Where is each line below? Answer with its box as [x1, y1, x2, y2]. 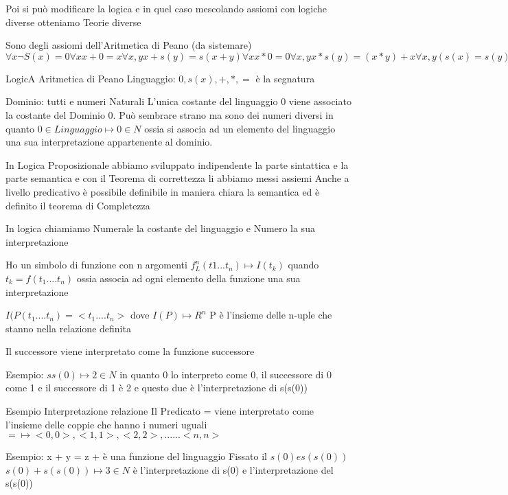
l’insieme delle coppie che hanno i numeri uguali [5, 417, 207, 431]
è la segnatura [255, 71, 315, 85]
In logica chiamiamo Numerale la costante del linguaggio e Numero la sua [5, 221, 315, 235]
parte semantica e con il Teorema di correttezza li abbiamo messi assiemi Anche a [5, 171, 349, 185]
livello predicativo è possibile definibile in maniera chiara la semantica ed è [5, 184, 320, 198]
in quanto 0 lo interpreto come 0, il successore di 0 [119, 367, 332, 381]
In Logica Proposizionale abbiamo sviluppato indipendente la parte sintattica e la [5, 157, 349, 172]
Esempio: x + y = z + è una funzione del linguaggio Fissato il [5, 449, 267, 463]
